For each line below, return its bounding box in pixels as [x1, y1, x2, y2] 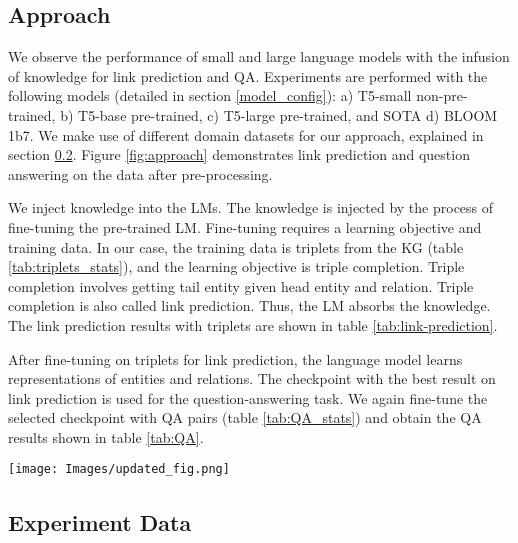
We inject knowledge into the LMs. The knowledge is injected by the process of [8, 197, 494, 218]
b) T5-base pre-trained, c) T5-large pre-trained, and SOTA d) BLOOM [60, 104, 498, 125]
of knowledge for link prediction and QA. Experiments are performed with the [8, 65, 488, 86]
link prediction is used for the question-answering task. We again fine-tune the [8, 387, 488, 408]
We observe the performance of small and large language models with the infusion [8, 46, 510, 67]
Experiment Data [8, 506, 192, 537]
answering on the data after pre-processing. [8, 163, 273, 184]
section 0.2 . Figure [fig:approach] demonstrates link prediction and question [8, 144, 470, 165]
